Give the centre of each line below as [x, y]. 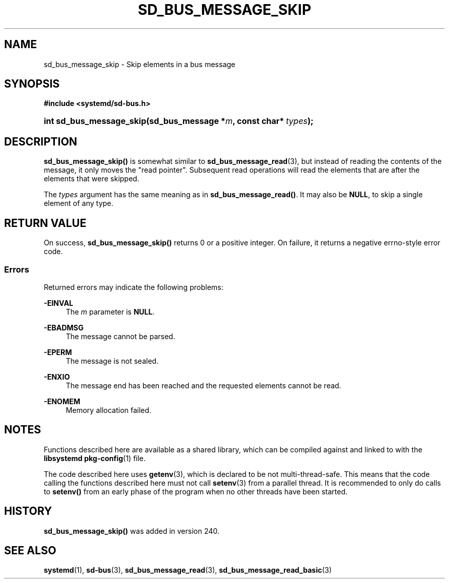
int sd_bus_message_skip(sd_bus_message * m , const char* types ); [179, 121]
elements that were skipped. [91, 179]
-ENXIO [57, 377]
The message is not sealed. [112, 361]
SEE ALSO [30, 550]
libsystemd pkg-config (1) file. [95, 458]
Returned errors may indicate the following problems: [134, 287]
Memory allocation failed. [109, 410]
